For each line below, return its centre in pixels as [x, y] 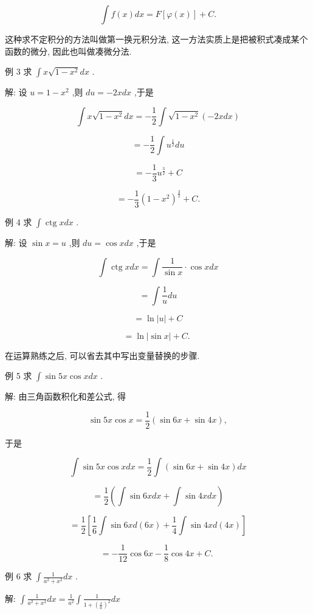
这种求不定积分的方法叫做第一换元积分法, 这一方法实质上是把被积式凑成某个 [156, 39]
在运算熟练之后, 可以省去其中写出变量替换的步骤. [102, 355]
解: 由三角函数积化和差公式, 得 [66, 396]
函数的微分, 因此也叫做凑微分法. [68, 51]
